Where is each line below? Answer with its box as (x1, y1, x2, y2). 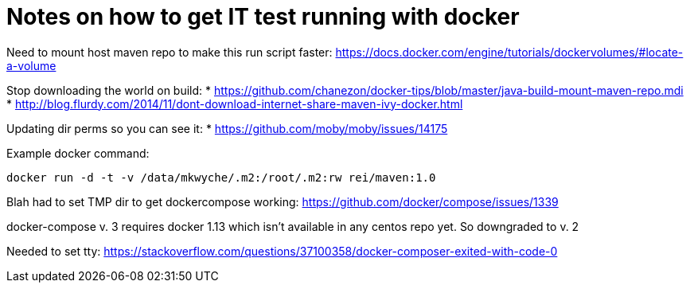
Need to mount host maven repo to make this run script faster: (6, 45, 333, 59)
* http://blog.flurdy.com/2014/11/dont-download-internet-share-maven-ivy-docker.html (6, 96, 463, 111)
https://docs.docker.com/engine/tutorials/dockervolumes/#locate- (335, 45, 684, 59)
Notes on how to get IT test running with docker (6, 3, 520, 30)
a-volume (6, 58, 57, 72)
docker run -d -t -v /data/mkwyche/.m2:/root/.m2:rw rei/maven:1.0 (6, 170, 436, 184)
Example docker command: (6, 146, 150, 160)
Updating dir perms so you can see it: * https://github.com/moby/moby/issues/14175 (6, 121, 448, 135)
